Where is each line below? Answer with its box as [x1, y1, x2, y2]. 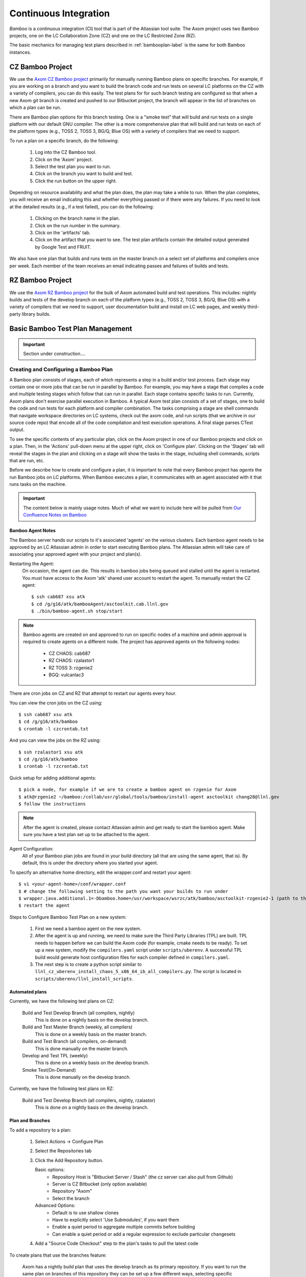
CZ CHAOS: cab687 [48, 650, 91, 656]
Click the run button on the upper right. [35, 178, 117, 184]
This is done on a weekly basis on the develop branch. [35, 1060, 150, 1066]
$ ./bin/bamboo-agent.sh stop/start [31, 608, 123, 614]
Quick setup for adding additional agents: [9, 774, 96, 781]
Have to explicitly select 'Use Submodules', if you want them [52, 1216, 180, 1223]
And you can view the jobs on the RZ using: [9, 737, 101, 743]
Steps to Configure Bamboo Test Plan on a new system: [9, 914, 127, 920]
